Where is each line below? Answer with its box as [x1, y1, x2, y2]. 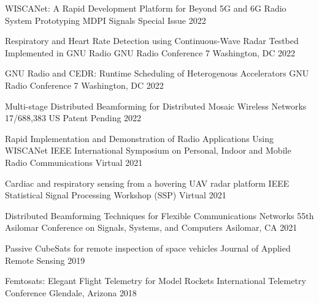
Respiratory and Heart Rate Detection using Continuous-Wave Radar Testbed [5, 34, 299, 47]
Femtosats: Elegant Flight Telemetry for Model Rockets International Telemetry [5, 274, 306, 287]
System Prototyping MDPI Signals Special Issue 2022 [5, 13, 206, 26]
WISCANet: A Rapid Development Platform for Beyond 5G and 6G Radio [5, 2, 286, 14]
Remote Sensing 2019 [5, 253, 85, 266]
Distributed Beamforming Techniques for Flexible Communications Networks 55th [5, 209, 314, 222]
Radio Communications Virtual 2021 [5, 155, 143, 168]
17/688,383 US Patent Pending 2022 [5, 111, 142, 124]
